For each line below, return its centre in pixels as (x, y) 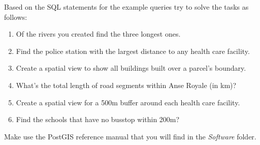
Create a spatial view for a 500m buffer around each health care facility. (128, 102)
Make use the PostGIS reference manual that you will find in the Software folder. (130, 136)
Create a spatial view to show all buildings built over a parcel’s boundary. (131, 68)
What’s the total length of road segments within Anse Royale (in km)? (126, 85)
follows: (16, 17)
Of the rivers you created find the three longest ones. (98, 34)
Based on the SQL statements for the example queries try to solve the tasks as (126, 7)
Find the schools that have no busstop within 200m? (98, 119)
